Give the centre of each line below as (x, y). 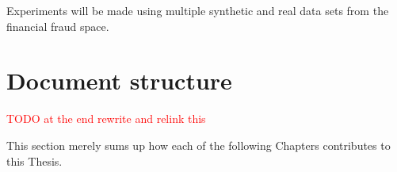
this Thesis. (34, 161)
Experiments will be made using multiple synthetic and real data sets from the (198, 10)
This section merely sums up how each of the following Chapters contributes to (198, 145)
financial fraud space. (58, 26)
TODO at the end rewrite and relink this (106, 118)
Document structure (119, 80)
